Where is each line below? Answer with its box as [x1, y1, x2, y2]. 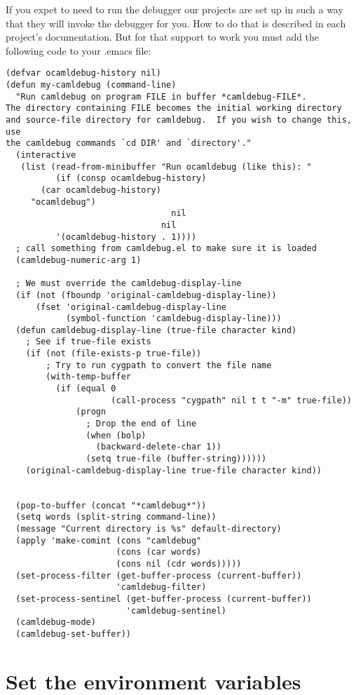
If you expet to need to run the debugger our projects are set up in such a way [6, 2, 343, 16]
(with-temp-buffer [46, 372, 131, 382]
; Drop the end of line [85, 419, 197, 429]
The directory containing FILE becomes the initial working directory [6, 103, 342, 114]
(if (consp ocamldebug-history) [55, 173, 207, 184]
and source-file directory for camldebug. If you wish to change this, [6, 115, 352, 125]
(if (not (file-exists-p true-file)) [25, 349, 202, 359]
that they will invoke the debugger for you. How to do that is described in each [6, 15, 346, 30]
